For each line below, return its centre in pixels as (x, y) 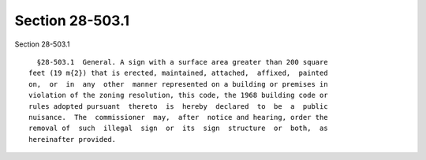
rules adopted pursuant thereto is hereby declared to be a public (178, 106)
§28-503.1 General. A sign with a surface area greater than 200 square (182, 62)
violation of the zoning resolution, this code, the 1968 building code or (178, 95)
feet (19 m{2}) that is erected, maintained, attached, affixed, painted (178, 73)
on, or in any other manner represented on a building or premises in (178, 84)
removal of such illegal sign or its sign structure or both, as (178, 128)
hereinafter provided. (73, 139)
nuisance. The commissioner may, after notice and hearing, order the (178, 117)
